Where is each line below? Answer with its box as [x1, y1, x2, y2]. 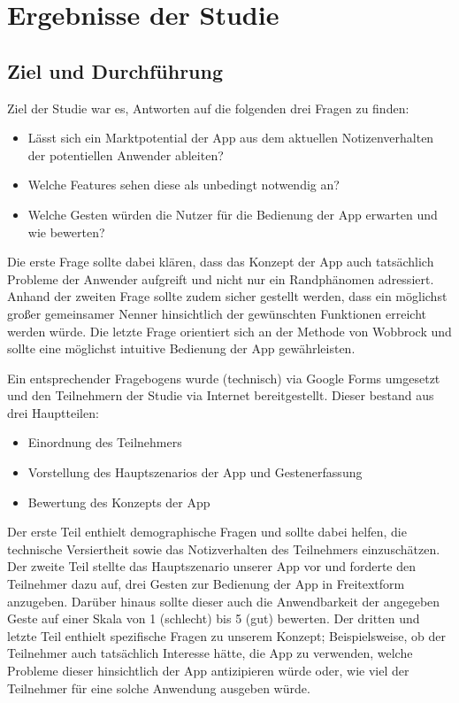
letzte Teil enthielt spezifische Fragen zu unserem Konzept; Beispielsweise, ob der [7, 626, 446, 645]
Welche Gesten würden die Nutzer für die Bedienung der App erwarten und [27, 205, 438, 223]
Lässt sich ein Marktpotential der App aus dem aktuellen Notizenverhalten [27, 128, 434, 147]
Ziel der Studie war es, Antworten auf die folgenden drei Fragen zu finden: [7, 98, 409, 117]
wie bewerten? [27, 222, 105, 241]
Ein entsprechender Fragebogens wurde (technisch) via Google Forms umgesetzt [7, 368, 440, 387]
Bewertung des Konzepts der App [27, 492, 210, 511]
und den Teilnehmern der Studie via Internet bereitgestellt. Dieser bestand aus [7, 386, 434, 405]
